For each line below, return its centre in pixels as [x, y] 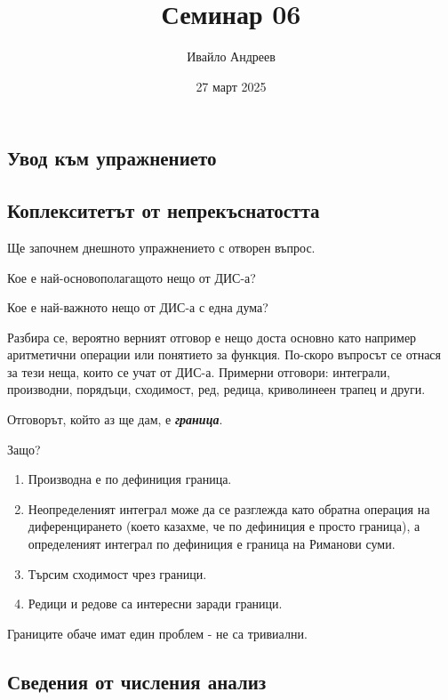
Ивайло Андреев [231, 56]
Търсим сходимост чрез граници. [117, 573]
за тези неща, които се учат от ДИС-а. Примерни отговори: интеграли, [199, 371]
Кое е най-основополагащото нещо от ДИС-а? [132, 277]
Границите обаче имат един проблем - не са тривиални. [157, 633]
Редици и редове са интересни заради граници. [155, 603]
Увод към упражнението [112, 158]
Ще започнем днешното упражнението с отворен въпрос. [161, 247]
